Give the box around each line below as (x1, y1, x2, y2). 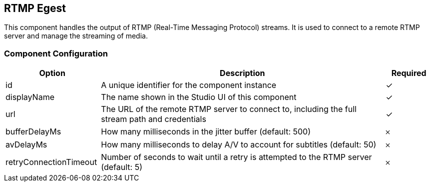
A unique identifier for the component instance (101, 80, 277, 90)
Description (220, 68, 265, 78)
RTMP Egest (4, 2, 66, 14)
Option (39, 68, 65, 78)
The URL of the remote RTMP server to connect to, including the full (101, 104, 357, 114)
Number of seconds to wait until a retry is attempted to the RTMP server (101, 152, 372, 162)
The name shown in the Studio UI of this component (101, 92, 297, 102)
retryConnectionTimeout (5, 157, 97, 167)
